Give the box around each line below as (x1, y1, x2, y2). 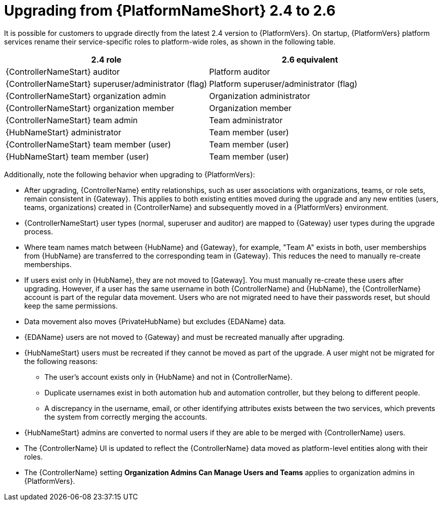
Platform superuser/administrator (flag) (209, 78, 358, 89)
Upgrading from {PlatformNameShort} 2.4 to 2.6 (4, 2, 336, 19)
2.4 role (91, 54, 122, 65)
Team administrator (209, 115, 283, 125)
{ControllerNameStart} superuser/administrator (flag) (6, 78, 207, 89)
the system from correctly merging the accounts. (44, 412, 208, 421)
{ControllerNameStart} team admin (6, 115, 138, 125)
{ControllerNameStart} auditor (6, 66, 120, 77)
